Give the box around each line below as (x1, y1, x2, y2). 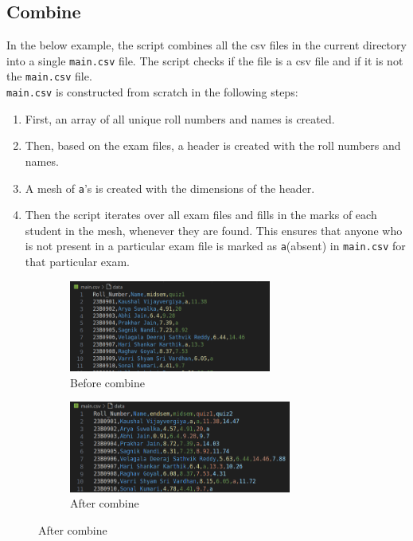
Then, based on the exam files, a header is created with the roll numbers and (25, 137, 401, 154)
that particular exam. (25, 253, 130, 270)
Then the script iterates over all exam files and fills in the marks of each (25, 206, 377, 223)
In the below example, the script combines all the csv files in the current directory (6, 37, 407, 53)
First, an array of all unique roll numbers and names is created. (25, 110, 335, 127)
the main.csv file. (6, 68, 92, 84)
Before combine (70, 374, 145, 390)
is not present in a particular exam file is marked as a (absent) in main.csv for (25, 237, 406, 254)
